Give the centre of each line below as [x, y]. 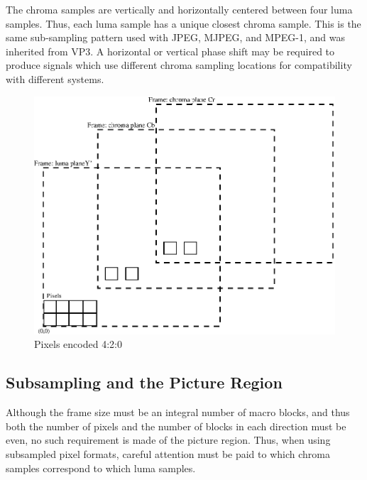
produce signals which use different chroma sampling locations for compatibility [179, 65]
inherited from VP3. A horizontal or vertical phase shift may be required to [170, 51]
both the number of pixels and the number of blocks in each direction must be [176, 426]
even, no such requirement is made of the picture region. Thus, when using [168, 440]
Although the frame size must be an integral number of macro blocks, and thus [178, 412]
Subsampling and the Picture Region [144, 382]
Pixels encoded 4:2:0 [78, 344]
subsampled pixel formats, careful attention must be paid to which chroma [168, 453]
